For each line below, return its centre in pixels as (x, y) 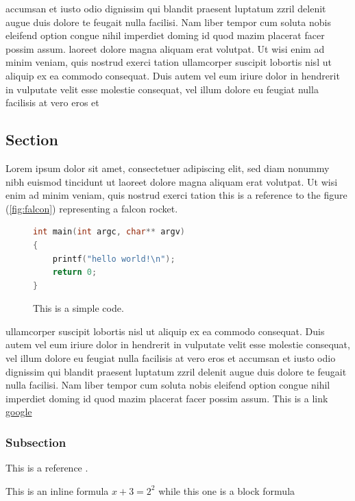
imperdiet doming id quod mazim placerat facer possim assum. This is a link (167, 398)
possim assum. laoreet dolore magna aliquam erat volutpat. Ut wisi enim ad (165, 48)
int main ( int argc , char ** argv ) (109, 232)
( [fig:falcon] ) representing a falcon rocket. (92, 208)
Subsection (36, 442)
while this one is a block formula (227, 490)
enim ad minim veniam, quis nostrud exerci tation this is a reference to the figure (176, 195)
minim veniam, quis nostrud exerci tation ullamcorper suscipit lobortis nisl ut (169, 62)
